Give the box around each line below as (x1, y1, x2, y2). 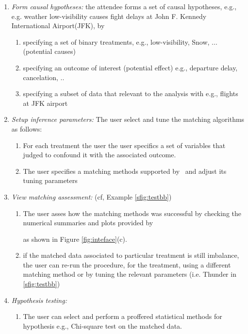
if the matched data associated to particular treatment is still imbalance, (23, 250, 239, 260)
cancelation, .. (23, 72, 65, 82)
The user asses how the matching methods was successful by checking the (23, 208, 242, 218)
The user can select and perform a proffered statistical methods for (23, 311, 222, 321)
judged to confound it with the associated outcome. (23, 150, 176, 160)
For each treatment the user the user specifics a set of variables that (23, 140, 226, 150)
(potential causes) (23, 46, 76, 56)
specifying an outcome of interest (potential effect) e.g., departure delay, (23, 62, 238, 72)
